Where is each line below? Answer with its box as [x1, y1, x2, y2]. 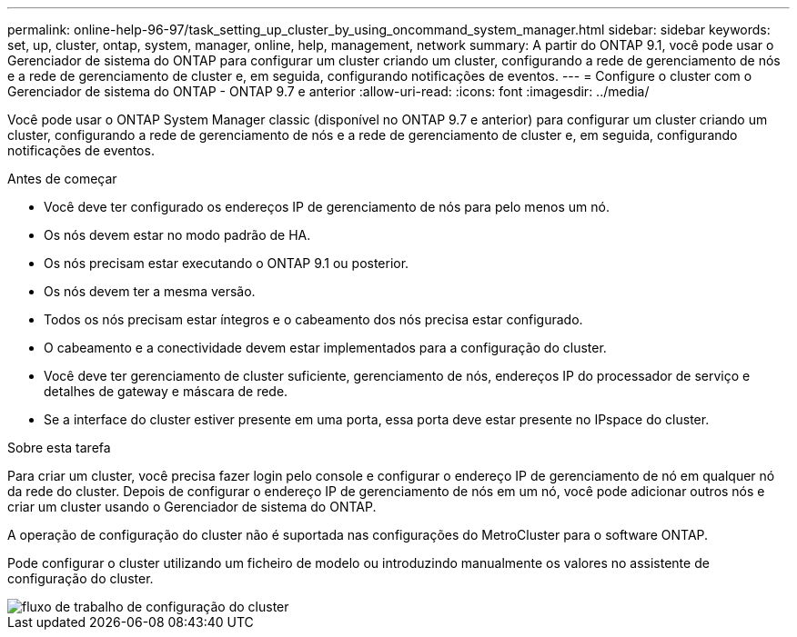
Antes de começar [7, 171, 117, 186]
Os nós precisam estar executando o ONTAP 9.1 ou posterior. [44, 255, 409, 271]
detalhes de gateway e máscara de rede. [44, 383, 288, 399]
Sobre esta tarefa [7, 440, 111, 455]
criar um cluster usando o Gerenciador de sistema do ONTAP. [7, 499, 377, 514]
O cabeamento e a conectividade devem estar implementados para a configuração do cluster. [44, 340, 607, 355]
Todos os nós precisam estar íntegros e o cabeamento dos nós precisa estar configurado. [44, 312, 583, 327]
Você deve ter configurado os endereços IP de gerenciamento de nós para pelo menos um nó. [44, 199, 610, 214]
